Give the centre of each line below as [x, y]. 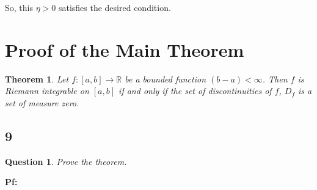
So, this [19, 7]
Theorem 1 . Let [37, 79]
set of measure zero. [42, 102]
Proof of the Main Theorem [125, 49]
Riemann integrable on [47, 91]
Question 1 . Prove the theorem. [66, 161]
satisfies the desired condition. [115, 7]
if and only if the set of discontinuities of [195, 91]
